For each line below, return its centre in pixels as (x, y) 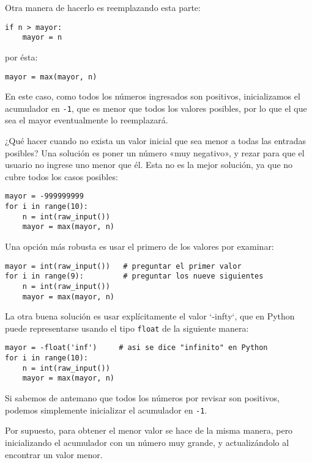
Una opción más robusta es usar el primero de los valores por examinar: (139, 246)
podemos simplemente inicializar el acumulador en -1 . (106, 410)
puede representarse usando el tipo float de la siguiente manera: (127, 328)
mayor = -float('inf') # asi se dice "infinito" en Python (136, 348)
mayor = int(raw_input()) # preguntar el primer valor (123, 266)
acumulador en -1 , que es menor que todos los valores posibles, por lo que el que (156, 108)
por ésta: (21, 57)
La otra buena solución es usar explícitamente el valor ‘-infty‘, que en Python (150, 316)
